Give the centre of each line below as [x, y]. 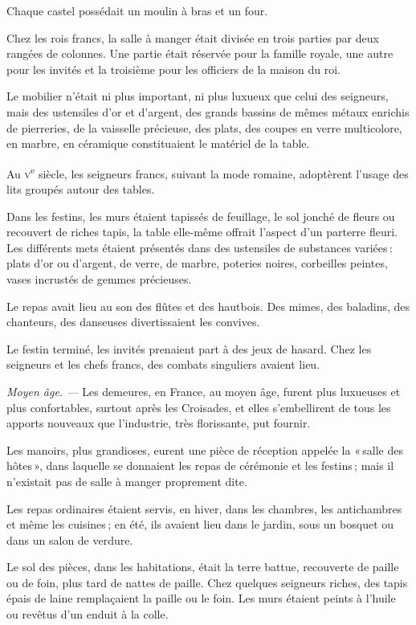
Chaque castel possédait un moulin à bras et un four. [137, 10]
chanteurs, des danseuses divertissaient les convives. [133, 322]
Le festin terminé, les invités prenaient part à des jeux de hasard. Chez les [189, 348]
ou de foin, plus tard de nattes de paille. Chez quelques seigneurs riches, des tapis [207, 582]
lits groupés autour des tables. [81, 189]
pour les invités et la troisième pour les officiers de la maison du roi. [173, 69]
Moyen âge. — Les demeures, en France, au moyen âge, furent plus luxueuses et [204, 391]
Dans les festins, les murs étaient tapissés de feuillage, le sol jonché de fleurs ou [201, 216]
